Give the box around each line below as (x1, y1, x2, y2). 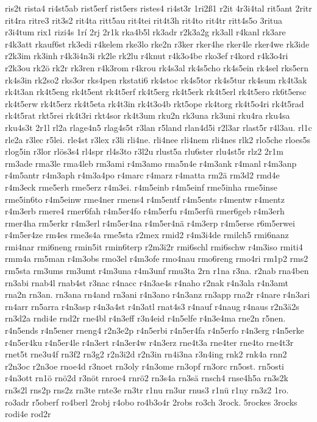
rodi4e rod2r (5, 407, 51, 420)
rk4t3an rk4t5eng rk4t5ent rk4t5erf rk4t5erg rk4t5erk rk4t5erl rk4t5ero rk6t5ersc (5, 85, 307, 98)
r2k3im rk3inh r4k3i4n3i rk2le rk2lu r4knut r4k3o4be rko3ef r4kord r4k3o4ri (5, 49, 288, 62)
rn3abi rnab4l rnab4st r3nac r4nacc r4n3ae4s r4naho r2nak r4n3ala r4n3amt (5, 276, 288, 289)
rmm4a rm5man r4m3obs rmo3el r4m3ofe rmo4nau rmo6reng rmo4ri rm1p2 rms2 (5, 252, 308, 265)
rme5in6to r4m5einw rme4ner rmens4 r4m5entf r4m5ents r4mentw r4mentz (5, 192, 285, 205)
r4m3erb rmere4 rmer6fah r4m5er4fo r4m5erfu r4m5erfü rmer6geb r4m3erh (5, 205, 285, 217)
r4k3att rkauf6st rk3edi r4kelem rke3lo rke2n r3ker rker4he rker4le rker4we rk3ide (5, 37, 310, 50)
